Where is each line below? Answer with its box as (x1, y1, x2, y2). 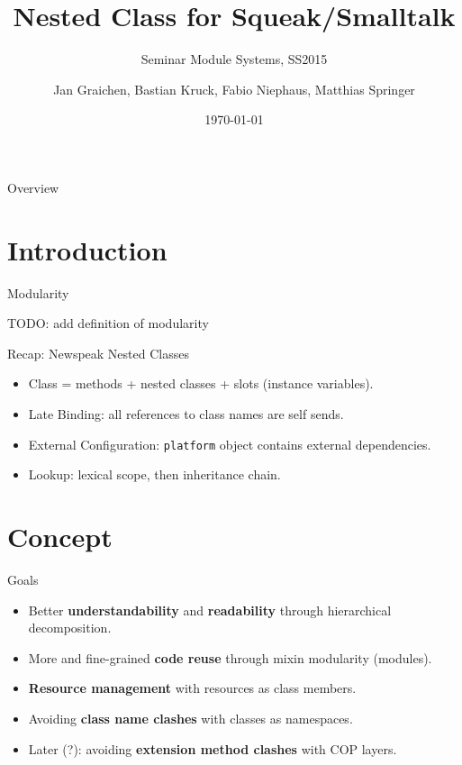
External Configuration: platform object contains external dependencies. (28, 434, 431, 453)
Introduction (7, 231, 168, 268)
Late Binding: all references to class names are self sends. (28, 405, 344, 423)
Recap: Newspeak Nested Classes (7, 343, 189, 362)
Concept (7, 518, 113, 555)
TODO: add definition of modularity (7, 314, 209, 332)
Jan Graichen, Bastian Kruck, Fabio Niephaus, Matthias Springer (53, 79, 415, 98)
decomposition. (28, 618, 112, 637)
